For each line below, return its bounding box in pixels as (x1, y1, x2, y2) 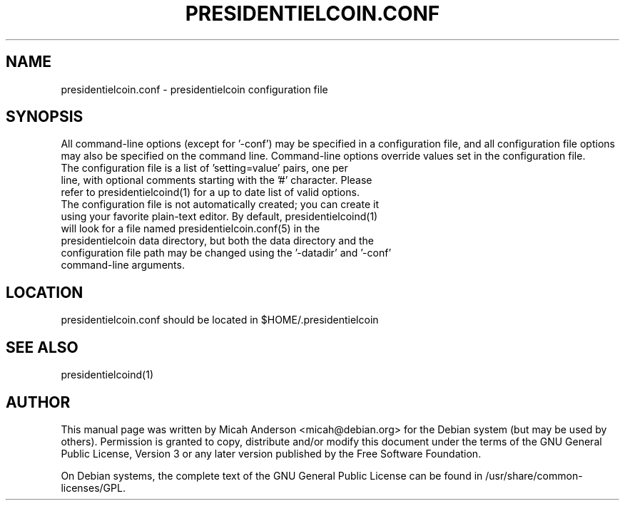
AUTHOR (6, 393, 71, 411)
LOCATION (6, 283, 83, 301)
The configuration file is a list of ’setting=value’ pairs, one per (61, 162, 348, 175)
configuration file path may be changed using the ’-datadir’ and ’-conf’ (61, 247, 392, 259)
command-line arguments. (61, 259, 185, 272)
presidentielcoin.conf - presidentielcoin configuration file (61, 83, 328, 95)
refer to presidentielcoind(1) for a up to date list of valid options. (61, 186, 360, 199)
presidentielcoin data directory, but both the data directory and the (61, 234, 374, 247)
